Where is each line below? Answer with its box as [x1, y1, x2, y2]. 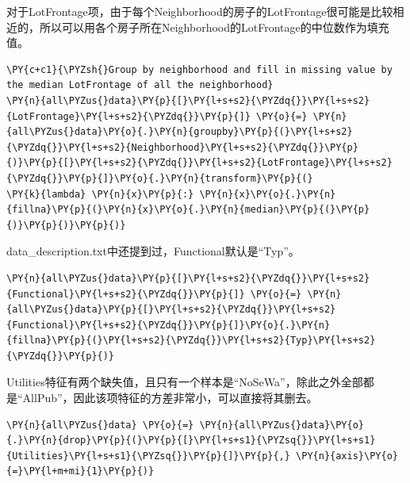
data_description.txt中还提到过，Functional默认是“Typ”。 [6, 243, 300, 259]
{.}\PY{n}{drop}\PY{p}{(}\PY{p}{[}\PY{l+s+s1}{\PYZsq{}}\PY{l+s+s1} [6, 435, 376, 447]
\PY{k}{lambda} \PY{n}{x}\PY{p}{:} [6, 188, 194, 200]
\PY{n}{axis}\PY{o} [296, 450, 398, 462]
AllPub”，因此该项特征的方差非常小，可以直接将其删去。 [22, 389, 318, 406]
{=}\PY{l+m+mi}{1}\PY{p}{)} [6, 466, 155, 477]
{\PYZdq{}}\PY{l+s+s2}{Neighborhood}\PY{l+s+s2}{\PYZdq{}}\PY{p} [6, 141, 358, 153]
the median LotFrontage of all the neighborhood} [6, 79, 274, 91]
